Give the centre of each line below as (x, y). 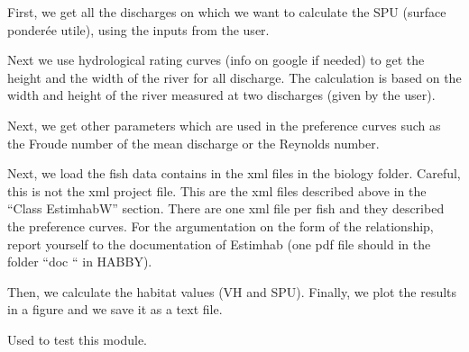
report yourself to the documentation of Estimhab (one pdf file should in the (219, 244)
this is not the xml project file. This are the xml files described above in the (217, 190)
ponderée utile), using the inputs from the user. (138, 29)
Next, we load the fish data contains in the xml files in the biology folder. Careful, (234, 173)
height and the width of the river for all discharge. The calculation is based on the (234, 77)
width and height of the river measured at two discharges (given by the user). (221, 95)
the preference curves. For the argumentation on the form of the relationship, (221, 226)
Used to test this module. (77, 339)
